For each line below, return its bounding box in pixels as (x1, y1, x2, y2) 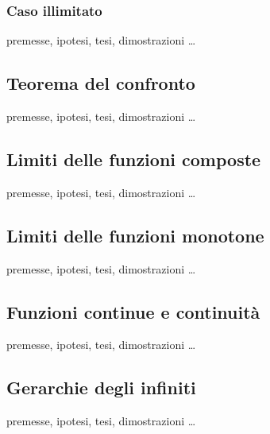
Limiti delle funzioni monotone (6, 223, 264, 247)
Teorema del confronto (6, 71, 195, 95)
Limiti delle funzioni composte (6, 147, 261, 171)
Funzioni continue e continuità (6, 299, 260, 324)
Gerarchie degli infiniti (6, 375, 196, 400)
